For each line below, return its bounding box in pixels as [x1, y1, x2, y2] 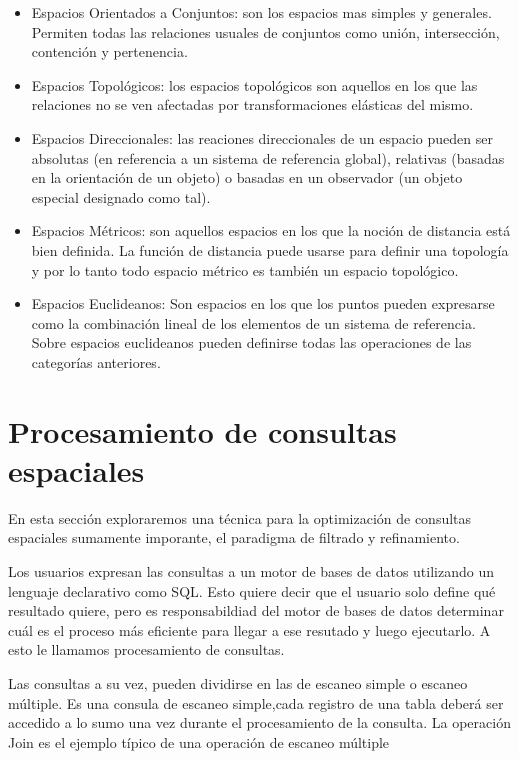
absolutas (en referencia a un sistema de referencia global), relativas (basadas [31, 147, 505, 168]
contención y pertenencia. [31, 41, 188, 62]
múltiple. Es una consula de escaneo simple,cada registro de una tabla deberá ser [8, 692, 504, 713]
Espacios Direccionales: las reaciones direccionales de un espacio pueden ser [31, 127, 493, 148]
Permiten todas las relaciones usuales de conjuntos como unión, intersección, [31, 21, 500, 42]
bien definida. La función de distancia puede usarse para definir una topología [31, 239, 509, 260]
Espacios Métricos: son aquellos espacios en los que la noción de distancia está [31, 220, 511, 241]
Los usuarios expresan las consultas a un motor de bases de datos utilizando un [8, 561, 495, 581]
